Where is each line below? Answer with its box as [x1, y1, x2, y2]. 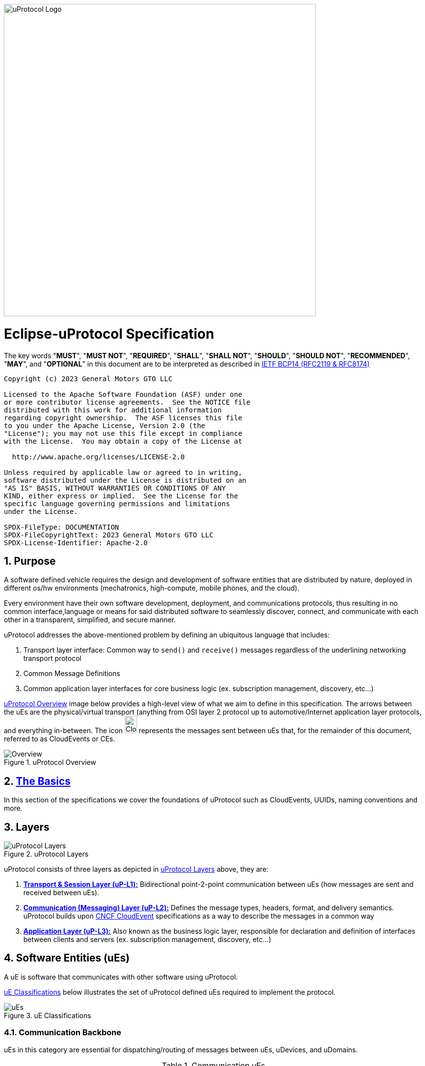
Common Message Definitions [23, 669, 120, 678]
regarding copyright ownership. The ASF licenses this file [4, 413, 242, 422]
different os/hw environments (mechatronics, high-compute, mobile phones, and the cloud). [4, 584, 299, 593]
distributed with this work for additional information [4, 406, 222, 414]
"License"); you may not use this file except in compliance [4, 429, 242, 437]
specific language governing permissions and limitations [4, 499, 230, 508]
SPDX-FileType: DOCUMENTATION [4, 523, 119, 531]
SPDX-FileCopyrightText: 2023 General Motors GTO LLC [4, 531, 213, 539]
